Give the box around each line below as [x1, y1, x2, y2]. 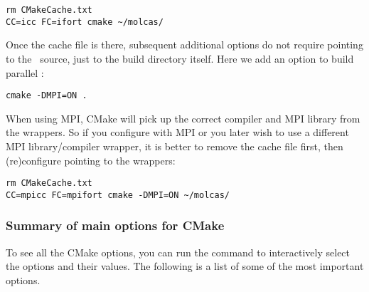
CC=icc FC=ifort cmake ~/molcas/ [6, 16, 164, 27]
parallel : [6, 65, 44, 80]
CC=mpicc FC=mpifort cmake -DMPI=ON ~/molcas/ [6, 189, 230, 200]
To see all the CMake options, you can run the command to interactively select [6, 244, 351, 259]
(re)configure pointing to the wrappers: [6, 152, 176, 167]
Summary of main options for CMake [6, 217, 225, 234]
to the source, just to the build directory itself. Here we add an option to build [6, 51, 354, 66]
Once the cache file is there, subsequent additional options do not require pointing [6, 37, 363, 52]
